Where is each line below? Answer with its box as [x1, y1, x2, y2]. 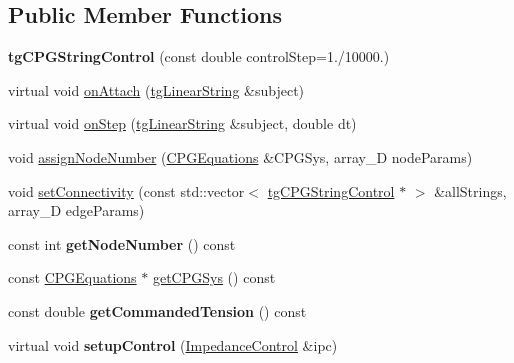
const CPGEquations [8, 267, 137, 288]
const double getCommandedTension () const [8, 300, 307, 321]
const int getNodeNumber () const [8, 233, 236, 254]
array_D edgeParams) [8, 200, 145, 221]
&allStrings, [434, 180, 507, 201]
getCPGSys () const [152, 267, 276, 288]
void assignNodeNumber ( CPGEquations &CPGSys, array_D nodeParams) [8, 146, 473, 167]
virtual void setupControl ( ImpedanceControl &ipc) [8, 334, 338, 355]
